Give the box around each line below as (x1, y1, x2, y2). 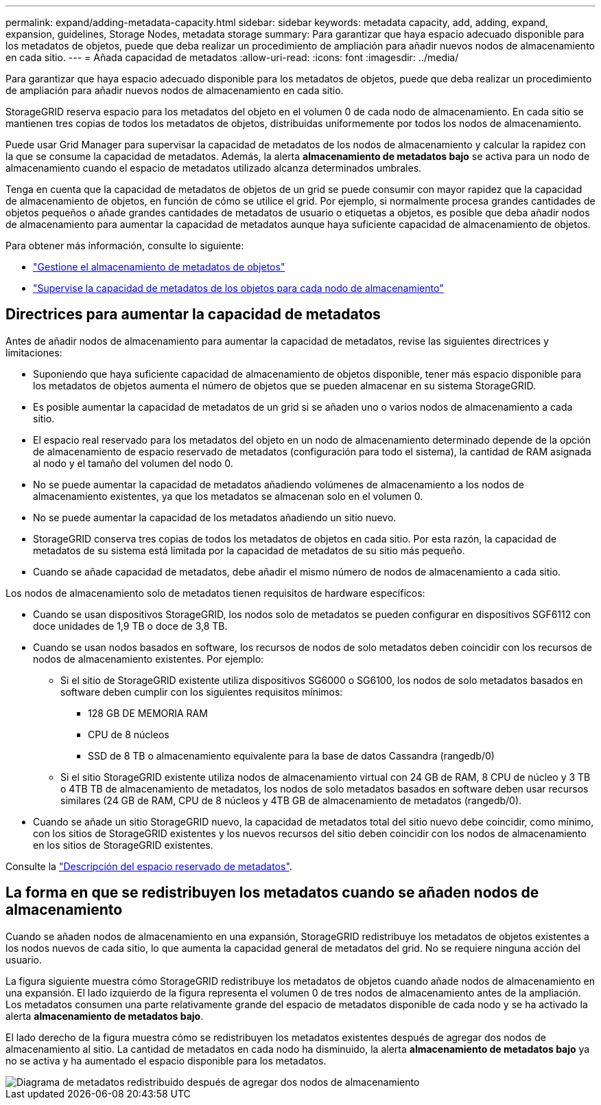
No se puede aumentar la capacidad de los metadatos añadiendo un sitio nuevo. (33, 511, 397, 523)
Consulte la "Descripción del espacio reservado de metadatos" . (5, 860, 292, 872)
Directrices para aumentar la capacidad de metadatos (5, 306, 381, 323)
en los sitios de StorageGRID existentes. (33, 839, 213, 851)
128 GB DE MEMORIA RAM (88, 707, 208, 719)
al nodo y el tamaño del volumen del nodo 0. (33, 457, 233, 469)
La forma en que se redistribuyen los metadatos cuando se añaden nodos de (5, 884, 539, 902)
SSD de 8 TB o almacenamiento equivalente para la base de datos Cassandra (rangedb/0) (88, 749, 495, 762)
